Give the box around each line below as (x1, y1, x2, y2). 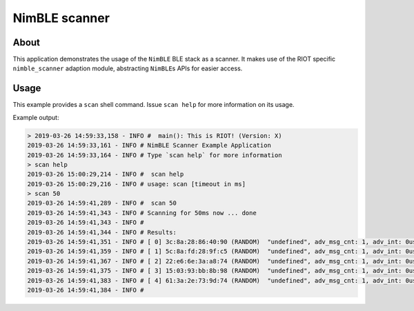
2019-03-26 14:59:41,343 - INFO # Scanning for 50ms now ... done (27, 209, 257, 217)
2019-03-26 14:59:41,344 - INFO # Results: (27, 228, 177, 236)
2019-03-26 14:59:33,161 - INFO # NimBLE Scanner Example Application (27, 141, 272, 150)
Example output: (12, 113, 59, 121)
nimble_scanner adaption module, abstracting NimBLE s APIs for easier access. (12, 64, 243, 72)
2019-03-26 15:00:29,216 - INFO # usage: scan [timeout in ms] (27, 180, 246, 188)
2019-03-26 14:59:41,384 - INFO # (27, 286, 144, 294)
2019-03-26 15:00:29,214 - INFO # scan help (27, 170, 184, 179)
